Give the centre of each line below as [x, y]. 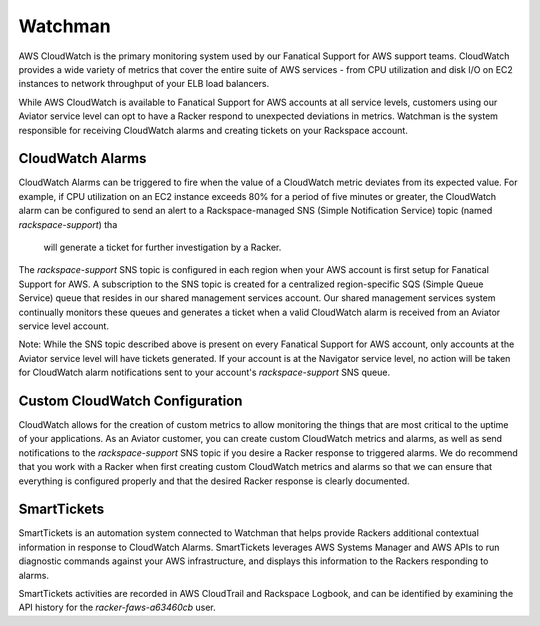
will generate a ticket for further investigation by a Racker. [162, 247]
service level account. [64, 326]
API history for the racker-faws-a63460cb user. [117, 607]
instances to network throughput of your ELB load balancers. [144, 84]
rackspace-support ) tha [68, 224]
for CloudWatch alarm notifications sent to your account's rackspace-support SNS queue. [204, 372]
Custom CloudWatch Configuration [130, 400]
